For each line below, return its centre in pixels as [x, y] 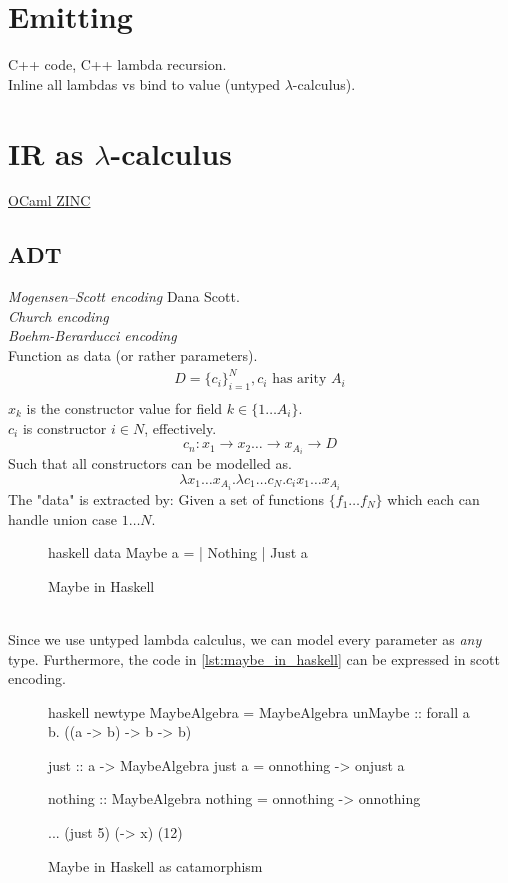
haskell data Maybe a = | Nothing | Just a [178, 552]
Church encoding [58, 315]
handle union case [62, 518]
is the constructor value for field [124, 407]
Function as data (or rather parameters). [133, 355]
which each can [433, 498]
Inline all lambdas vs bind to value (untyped [144, 83]
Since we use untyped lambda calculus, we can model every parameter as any [245, 638]
